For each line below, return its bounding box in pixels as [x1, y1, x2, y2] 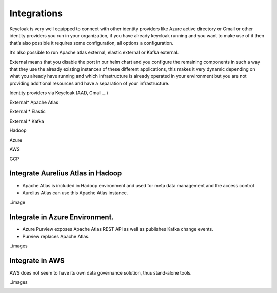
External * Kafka [9, 118, 44, 124]
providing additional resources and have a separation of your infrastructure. [9, 80, 170, 87]
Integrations [9, 8, 63, 19]
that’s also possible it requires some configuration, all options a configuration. [9, 40, 174, 46]
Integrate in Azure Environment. [9, 212, 114, 221]
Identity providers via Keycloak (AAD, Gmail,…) [9, 90, 109, 96]
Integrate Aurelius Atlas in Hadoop [9, 169, 122, 178]
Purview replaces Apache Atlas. [22, 233, 90, 240]
